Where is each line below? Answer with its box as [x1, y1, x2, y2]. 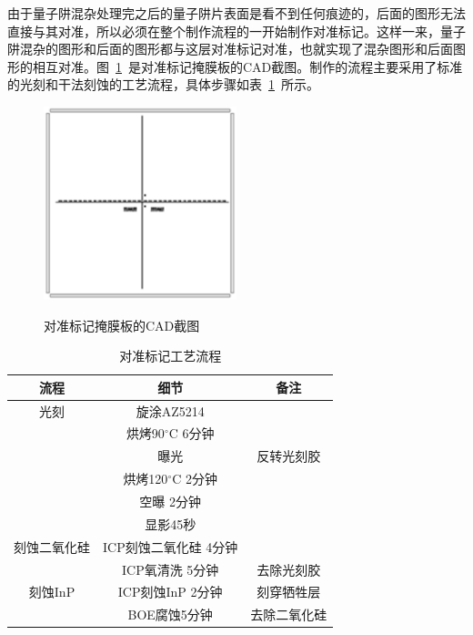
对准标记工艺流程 [119, 346, 222, 365]
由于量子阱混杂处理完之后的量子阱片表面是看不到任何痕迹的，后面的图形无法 [7, 4, 466, 22]
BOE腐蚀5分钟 [127, 605, 213, 624]
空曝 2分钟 [139, 491, 202, 510]
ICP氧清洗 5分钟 [122, 559, 219, 579]
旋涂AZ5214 [136, 401, 205, 420]
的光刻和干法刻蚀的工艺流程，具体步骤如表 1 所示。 [7, 75, 319, 94]
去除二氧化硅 [250, 605, 327, 624]
